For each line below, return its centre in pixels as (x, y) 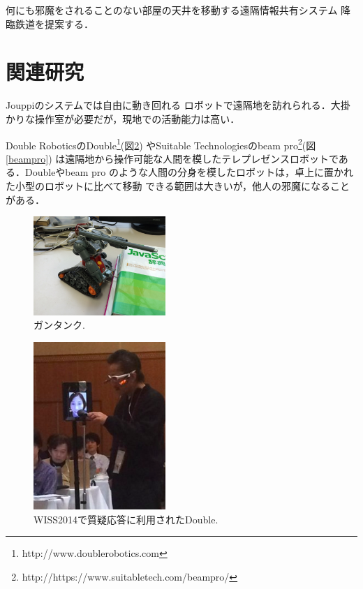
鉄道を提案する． (54, 23)
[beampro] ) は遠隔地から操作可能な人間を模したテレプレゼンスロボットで (172, 158)
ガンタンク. (59, 325)
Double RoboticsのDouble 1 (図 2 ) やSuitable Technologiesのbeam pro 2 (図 (161, 144)
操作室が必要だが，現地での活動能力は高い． (137, 118)
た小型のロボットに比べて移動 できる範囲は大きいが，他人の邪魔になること (178, 185)
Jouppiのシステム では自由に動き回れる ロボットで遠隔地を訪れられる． (168, 105)
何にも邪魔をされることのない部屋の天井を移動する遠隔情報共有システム (172, 10)
